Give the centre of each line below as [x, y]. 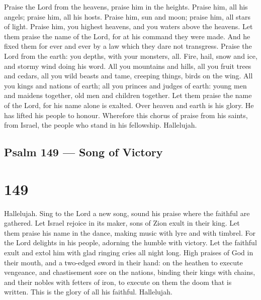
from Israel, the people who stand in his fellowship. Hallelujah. [101, 125]
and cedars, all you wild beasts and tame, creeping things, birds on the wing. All [128, 76]
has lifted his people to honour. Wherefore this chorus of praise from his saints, [126, 115]
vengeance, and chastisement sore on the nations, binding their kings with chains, [130, 272]
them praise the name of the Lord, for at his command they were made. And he [127, 36]
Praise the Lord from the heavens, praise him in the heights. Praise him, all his [126, 7]
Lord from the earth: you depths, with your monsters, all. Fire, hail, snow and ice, [131, 56]
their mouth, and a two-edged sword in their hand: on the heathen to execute [123, 262]
